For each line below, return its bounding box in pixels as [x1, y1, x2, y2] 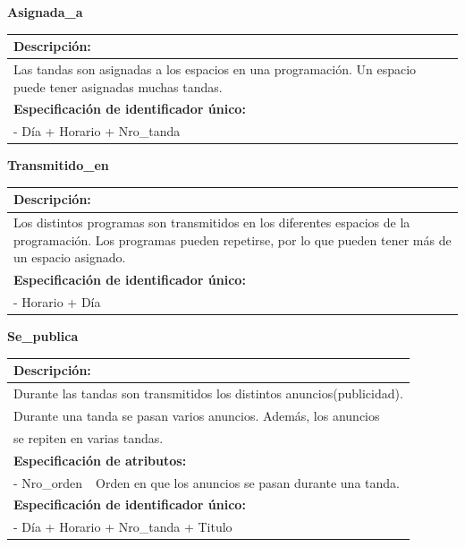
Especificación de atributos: [13, 450, 187, 469]
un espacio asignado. [13, 248, 126, 267]
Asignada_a [7, 3, 83, 21]
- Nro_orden [13, 473, 83, 491]
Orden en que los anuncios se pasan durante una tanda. [96, 473, 400, 491]
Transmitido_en [7, 156, 109, 175]
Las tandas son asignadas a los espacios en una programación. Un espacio [13, 59, 417, 78]
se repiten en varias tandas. [13, 428, 164, 447]
